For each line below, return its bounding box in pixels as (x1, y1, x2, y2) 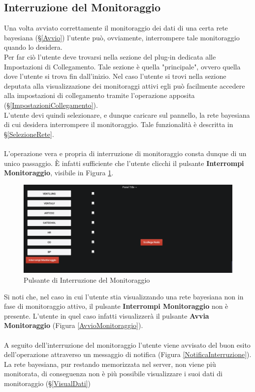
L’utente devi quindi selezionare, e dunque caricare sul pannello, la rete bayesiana (4, 109, 250, 120)
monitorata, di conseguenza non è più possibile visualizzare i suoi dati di (4, 368, 223, 379)
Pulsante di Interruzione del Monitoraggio (24, 275, 150, 285)
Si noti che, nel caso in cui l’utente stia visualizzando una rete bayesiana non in (4, 291, 244, 301)
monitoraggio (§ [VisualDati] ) (4, 378, 91, 388)
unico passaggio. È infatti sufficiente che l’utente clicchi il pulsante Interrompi (4, 158, 244, 168)
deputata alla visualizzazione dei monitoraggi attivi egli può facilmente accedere (4, 80, 245, 91)
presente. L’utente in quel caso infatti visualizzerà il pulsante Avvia (4, 310, 209, 321)
